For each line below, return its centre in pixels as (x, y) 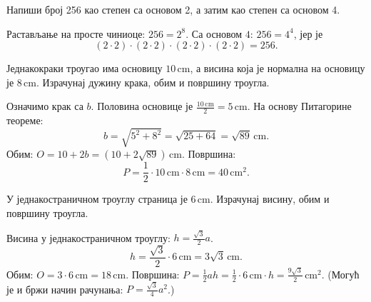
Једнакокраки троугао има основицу (85, 68)
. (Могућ (340, 274)
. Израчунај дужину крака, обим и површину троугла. (153, 82)
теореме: (25, 120)
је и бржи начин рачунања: (65, 289)
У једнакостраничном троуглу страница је (97, 199)
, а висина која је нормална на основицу (278, 68)
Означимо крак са (45, 106)
